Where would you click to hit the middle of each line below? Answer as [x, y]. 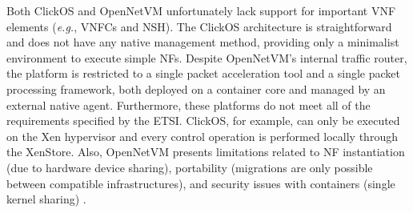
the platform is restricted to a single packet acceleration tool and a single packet [203, 73]
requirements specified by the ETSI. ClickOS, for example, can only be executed [203, 121]
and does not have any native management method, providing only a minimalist [203, 42]
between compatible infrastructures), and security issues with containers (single [201, 183]
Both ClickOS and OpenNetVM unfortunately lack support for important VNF [201, 10]
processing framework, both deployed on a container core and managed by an [196, 88]
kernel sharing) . [46, 199]
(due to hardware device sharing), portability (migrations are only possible [190, 167]
